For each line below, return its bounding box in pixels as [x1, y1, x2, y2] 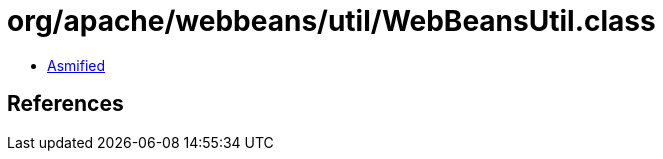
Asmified [47, 56, 106, 74]
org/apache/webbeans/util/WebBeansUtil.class [7, 4, 656, 38]
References [7, 91, 124, 117]
